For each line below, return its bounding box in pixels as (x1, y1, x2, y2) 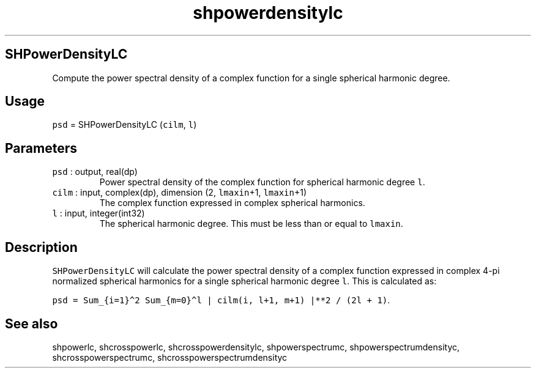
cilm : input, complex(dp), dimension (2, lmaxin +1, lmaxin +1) (52, 187, 307, 198)
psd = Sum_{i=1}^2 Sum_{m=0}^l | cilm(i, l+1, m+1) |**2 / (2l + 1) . (52, 295, 390, 306)
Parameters (5, 140, 77, 156)
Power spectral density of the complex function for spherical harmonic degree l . (99, 177, 425, 188)
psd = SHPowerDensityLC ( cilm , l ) (52, 119, 197, 130)
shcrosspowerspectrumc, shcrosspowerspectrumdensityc (52, 352, 288, 363)
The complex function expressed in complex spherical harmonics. (99, 198, 365, 209)
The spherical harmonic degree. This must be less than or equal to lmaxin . (99, 218, 403, 229)
